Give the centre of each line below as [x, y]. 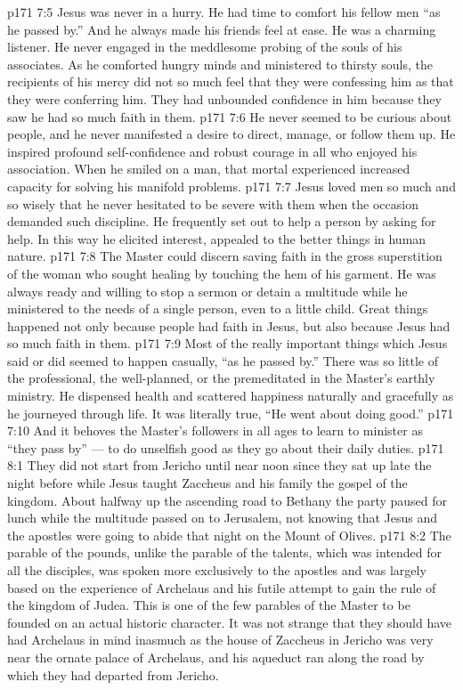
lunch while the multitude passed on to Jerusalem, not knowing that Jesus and [223, 518]
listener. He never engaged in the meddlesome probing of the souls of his [205, 47]
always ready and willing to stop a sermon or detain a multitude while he [207, 291]
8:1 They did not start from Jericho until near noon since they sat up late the [219, 465]
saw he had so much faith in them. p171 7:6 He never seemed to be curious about [230, 116]
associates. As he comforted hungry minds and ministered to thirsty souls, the [220, 64]
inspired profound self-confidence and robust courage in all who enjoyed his [212, 151]
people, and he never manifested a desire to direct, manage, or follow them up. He [231, 134]
